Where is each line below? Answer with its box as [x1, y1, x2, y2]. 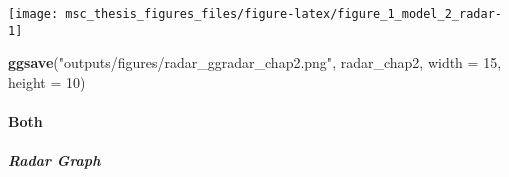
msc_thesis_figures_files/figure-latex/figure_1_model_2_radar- [65, 7, 502, 21]
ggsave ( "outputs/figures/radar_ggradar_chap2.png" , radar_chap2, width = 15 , [8, 52, 502, 73]
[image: [8, 7, 59, 21]
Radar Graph [8, 150, 101, 171]
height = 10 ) [8, 71, 86, 92]
